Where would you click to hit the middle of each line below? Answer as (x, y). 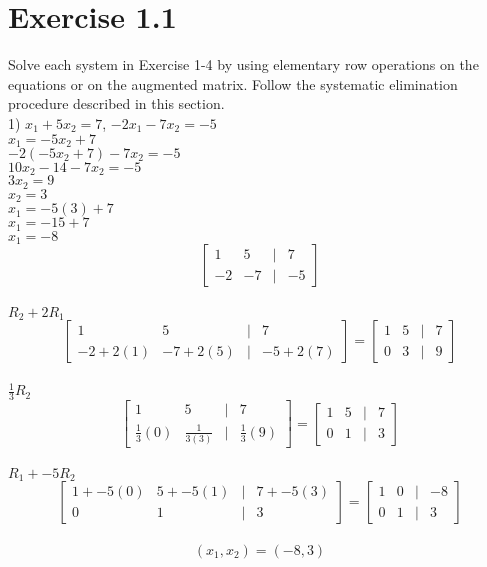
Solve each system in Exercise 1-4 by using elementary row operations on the (243, 64)
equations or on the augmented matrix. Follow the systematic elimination (233, 83)
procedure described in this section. (116, 103)
